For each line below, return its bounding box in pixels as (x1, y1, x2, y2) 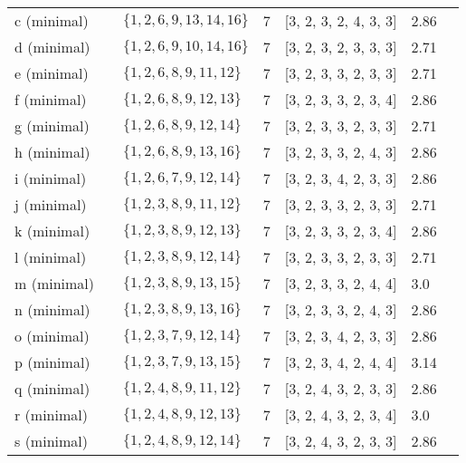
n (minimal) (14, 299, 90, 320)
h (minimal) (14, 141, 90, 162)
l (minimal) (14, 246, 87, 267)
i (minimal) (14, 168, 87, 188)
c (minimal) (14, 10, 89, 31)
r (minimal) (14, 404, 88, 425)
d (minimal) (14, 36, 90, 57)
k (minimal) (14, 220, 90, 241)
